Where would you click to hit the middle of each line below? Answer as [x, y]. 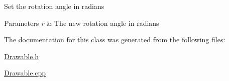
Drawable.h [22, 56]
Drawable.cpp [25, 73]
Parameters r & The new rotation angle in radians [82, 23]
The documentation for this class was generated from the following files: [115, 40]
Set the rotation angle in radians [54, 6]
